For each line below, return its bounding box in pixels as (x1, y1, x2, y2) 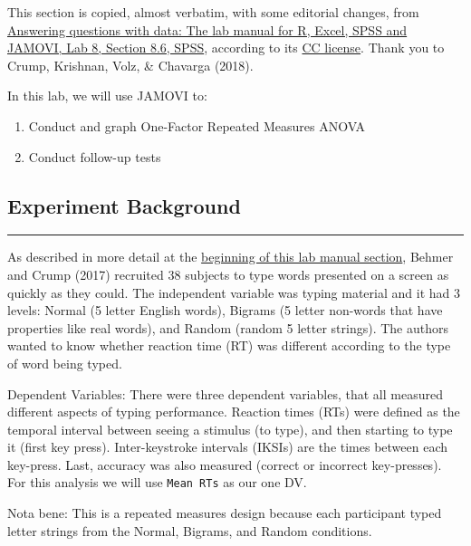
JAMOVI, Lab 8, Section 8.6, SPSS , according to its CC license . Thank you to (7, 38, 445, 57)
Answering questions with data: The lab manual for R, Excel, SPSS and (7, 20, 408, 39)
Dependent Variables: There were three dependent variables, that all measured (7, 384, 443, 403)
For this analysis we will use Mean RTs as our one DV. (7, 473, 307, 492)
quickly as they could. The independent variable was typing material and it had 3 (7, 283, 460, 302)
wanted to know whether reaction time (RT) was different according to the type (7, 336, 451, 355)
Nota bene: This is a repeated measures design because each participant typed (7, 503, 442, 522)
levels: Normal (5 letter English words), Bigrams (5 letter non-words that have (7, 301, 443, 320)
